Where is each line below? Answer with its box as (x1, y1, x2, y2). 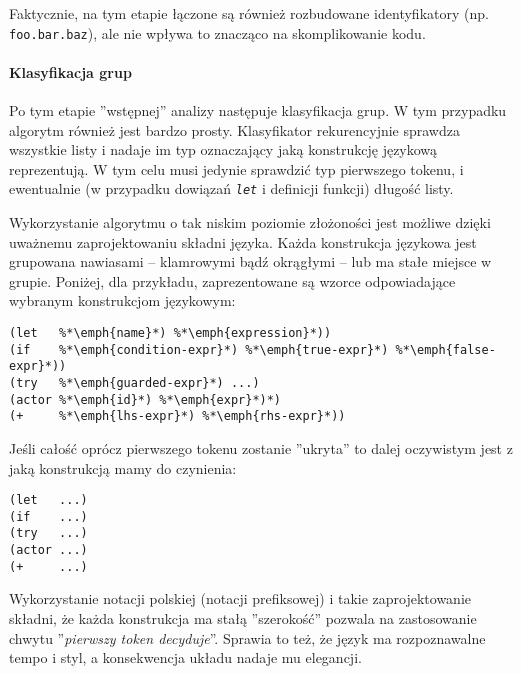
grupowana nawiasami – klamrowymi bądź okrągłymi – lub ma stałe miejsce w (9, 251, 492, 272)
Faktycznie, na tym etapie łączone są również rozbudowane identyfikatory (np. (9, 3, 489, 23)
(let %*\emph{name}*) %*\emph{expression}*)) (9, 326, 332, 341)
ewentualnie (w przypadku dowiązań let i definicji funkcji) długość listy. (9, 178, 454, 199)
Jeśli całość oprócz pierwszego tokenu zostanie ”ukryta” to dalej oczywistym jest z (9, 437, 513, 458)
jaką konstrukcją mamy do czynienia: (9, 457, 237, 478)
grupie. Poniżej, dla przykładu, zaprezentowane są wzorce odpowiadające (9, 270, 456, 291)
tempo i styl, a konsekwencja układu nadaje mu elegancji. (9, 647, 362, 668)
